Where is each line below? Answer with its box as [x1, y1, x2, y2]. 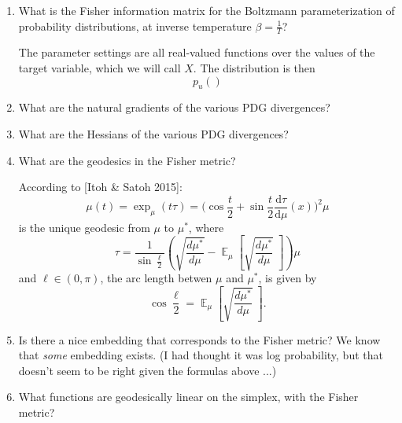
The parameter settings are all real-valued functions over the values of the [18, 44, 375, 61]
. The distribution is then [193, 60, 315, 76]
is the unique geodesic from [18, 219, 150, 235]
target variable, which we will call [18, 60, 181, 76]
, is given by [258, 270, 317, 286]
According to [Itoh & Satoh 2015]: [18, 178, 183, 195]
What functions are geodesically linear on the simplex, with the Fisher [18, 388, 359, 405]
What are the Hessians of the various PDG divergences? [18, 126, 289, 142]
